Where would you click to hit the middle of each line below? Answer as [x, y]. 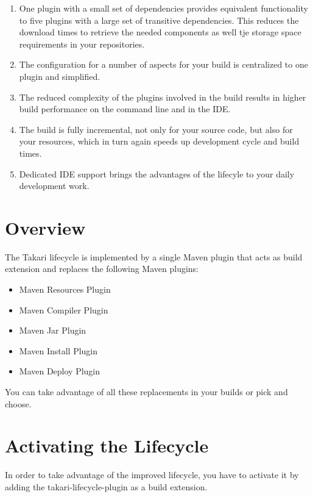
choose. [18, 403]
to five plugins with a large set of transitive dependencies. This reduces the [159, 20]
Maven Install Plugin [58, 350]
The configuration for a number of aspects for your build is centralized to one [164, 64]
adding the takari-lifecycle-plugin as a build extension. [106, 486]
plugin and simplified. [60, 76]
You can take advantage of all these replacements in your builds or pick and [146, 392]
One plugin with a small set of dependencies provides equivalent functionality [164, 8]
